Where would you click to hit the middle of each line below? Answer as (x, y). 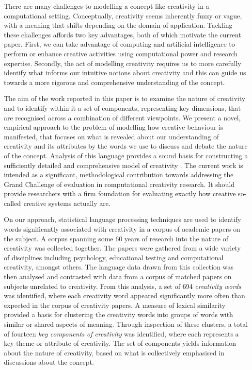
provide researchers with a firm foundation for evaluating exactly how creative (120, 193)
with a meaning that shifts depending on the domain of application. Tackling (118, 25)
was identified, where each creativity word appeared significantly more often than (125, 295)
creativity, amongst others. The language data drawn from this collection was (119, 267)
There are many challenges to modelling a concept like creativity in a (107, 6)
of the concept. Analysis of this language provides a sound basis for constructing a (126, 155)
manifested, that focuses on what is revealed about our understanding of (111, 136)
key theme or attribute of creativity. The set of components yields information (120, 343)
